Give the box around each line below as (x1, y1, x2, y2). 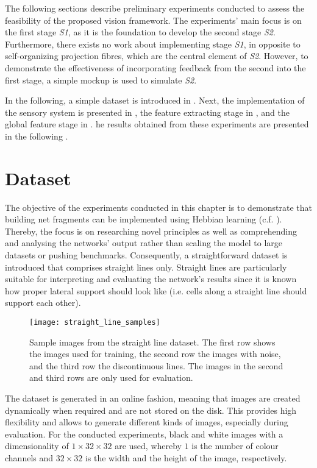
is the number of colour (191, 439, 279, 452)
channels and (5, 452, 54, 464)
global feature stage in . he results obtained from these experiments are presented (5, 118, 309, 130)
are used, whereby (115, 439, 182, 452)
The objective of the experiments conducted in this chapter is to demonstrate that (5, 200, 313, 213)
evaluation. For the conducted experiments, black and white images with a (5, 427, 283, 440)
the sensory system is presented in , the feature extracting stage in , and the (5, 105, 290, 118)
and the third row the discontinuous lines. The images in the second (29, 359, 283, 372)
